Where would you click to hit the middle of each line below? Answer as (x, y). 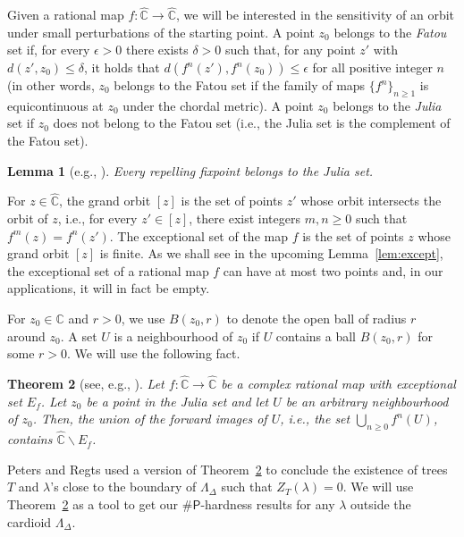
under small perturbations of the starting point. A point (161, 32)
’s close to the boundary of (123, 487)
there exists (157, 50)
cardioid (30, 521)
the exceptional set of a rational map (108, 270)
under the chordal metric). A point (218, 105)
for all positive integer (372, 67)
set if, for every (49, 50)
